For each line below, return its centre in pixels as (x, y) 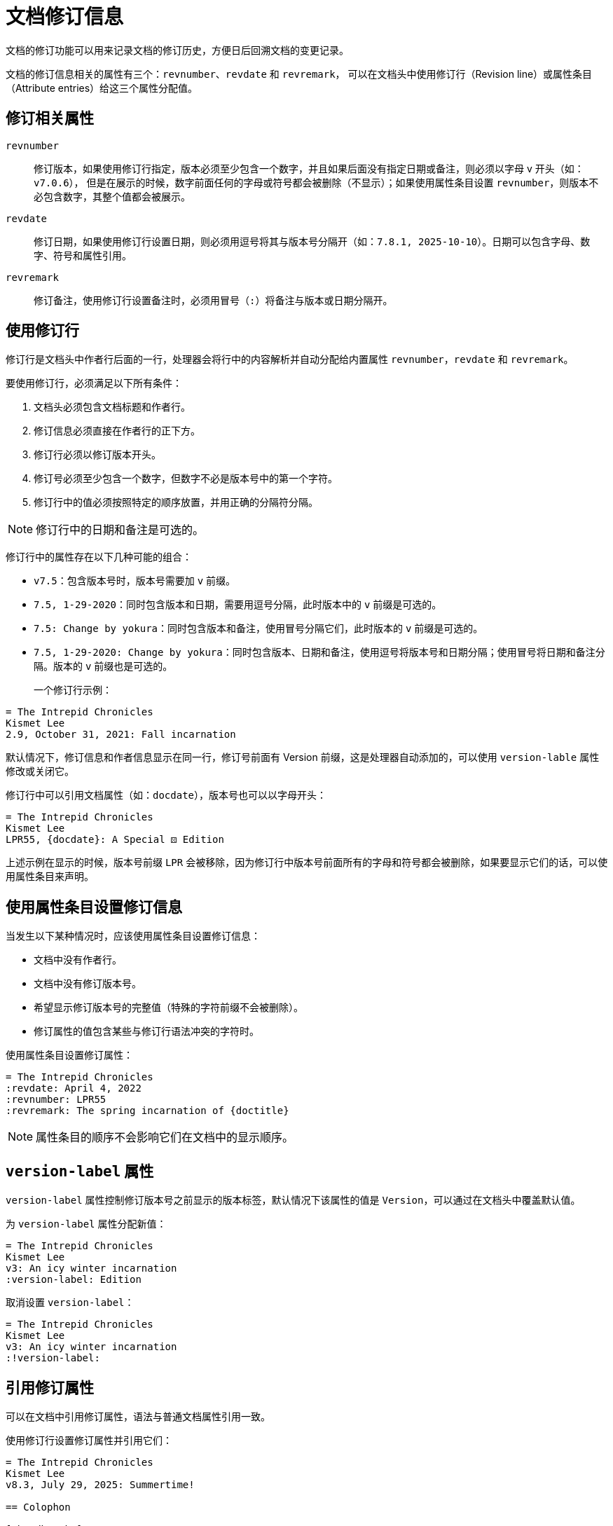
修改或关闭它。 (40, 771)
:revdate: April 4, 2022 (74, 1088)
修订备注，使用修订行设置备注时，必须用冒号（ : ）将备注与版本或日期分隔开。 (213, 300)
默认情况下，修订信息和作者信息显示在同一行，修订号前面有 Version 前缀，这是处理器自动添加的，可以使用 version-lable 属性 (303, 757)
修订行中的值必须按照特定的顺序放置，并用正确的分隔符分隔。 (176, 502)
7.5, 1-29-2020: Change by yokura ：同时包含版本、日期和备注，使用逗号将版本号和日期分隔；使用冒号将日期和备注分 (319, 652)
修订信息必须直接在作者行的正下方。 (117, 431)
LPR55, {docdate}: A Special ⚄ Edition (115, 840)
